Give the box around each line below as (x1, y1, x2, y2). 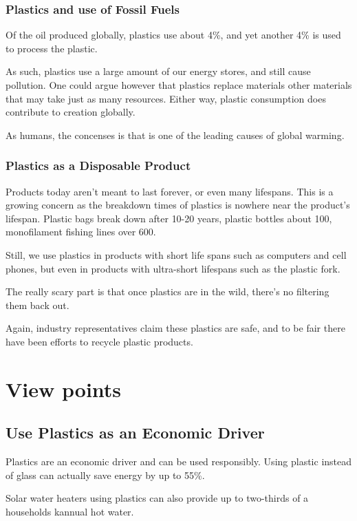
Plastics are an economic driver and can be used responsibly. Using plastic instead (6, 454, 352, 469)
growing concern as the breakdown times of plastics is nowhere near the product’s (6, 198, 350, 212)
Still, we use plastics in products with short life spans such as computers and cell (6, 247, 347, 262)
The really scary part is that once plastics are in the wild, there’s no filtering (6, 284, 329, 299)
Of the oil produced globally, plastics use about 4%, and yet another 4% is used (6, 28, 341, 42)
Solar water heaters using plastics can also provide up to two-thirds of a (6, 491, 309, 505)
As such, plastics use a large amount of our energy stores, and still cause (6, 64, 311, 78)
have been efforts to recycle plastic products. (6, 334, 193, 348)
